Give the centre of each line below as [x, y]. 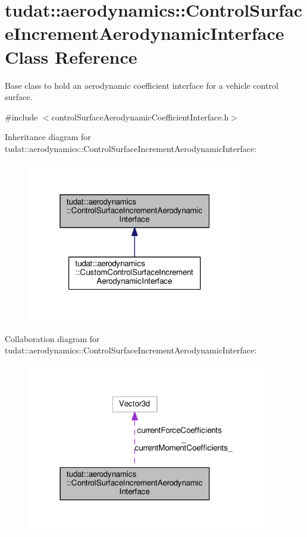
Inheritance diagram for [48, 137]
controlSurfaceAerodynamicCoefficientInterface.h [140, 117]
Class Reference [71, 56]
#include [21, 117]
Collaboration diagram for [52, 338]
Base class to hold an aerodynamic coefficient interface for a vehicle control [142, 85]
